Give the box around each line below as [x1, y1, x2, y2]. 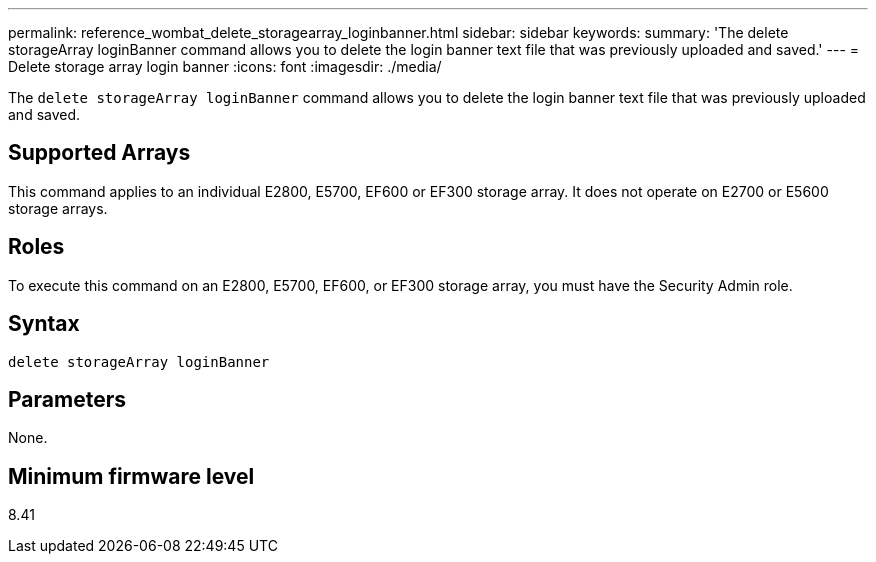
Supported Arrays [8, 140, 191, 166]
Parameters [8, 386, 126, 412]
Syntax [8, 311, 80, 337]
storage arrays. [8, 199, 108, 217]
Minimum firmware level [8, 463, 255, 489]
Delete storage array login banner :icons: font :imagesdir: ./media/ [8, 58, 442, 75]
